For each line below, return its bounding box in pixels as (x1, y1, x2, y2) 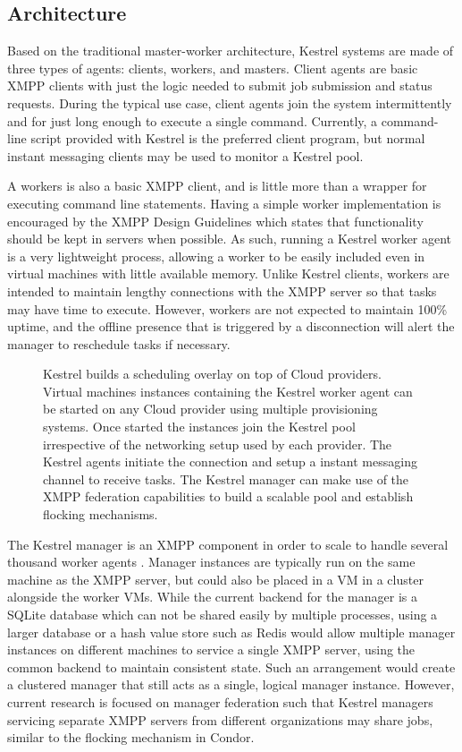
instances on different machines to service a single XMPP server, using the (7, 640, 416, 659)
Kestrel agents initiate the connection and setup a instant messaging (43, 452, 417, 471)
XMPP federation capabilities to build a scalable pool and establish (43, 487, 414, 506)
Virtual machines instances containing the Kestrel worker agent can (43, 381, 413, 400)
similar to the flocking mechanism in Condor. (7, 728, 255, 747)
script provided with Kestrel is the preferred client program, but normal (30, 129, 425, 148)
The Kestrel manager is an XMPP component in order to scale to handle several (7, 534, 449, 553)
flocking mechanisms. (43, 505, 158, 524)
